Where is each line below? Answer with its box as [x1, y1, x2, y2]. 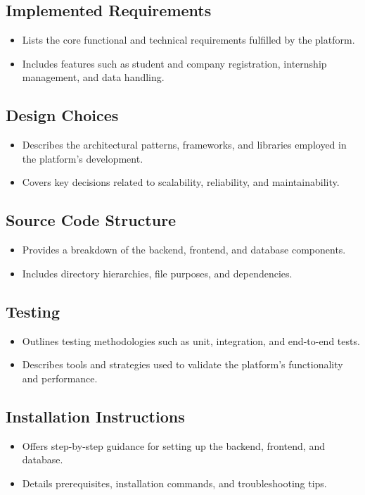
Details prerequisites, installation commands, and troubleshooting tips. [22, 475, 327, 490]
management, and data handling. [22, 70, 165, 84]
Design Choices [6, 104, 119, 126]
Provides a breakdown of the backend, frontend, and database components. [22, 242, 346, 257]
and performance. [22, 370, 98, 385]
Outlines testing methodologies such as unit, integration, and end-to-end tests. [22, 333, 360, 348]
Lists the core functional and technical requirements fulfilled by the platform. [22, 32, 355, 47]
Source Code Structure [6, 209, 177, 231]
